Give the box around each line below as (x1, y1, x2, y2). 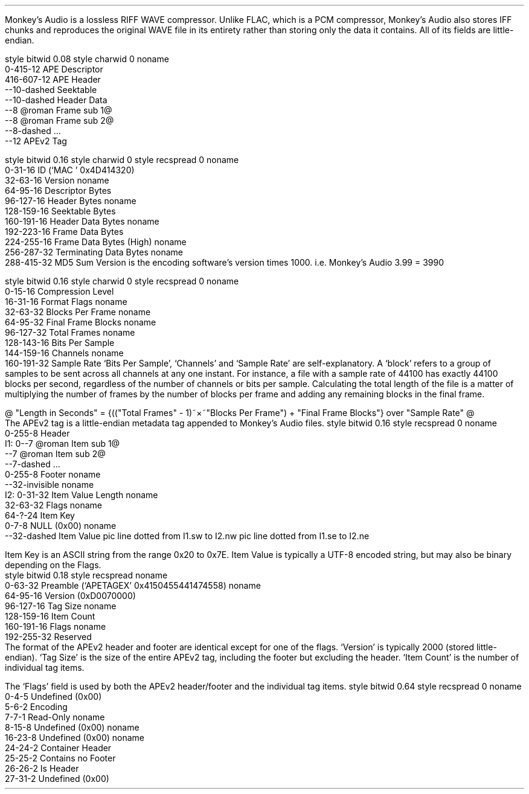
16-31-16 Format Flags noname (5, 296, 127, 307)
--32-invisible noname (5, 479, 94, 490)
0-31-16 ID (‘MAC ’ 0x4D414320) (5, 165, 135, 175)
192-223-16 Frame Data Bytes (5, 226, 124, 237)
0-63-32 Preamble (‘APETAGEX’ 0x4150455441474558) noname (5, 580, 261, 591)
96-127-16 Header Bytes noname (5, 196, 136, 206)
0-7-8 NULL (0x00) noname (5, 520, 117, 531)
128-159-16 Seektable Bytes (5, 206, 116, 216)
